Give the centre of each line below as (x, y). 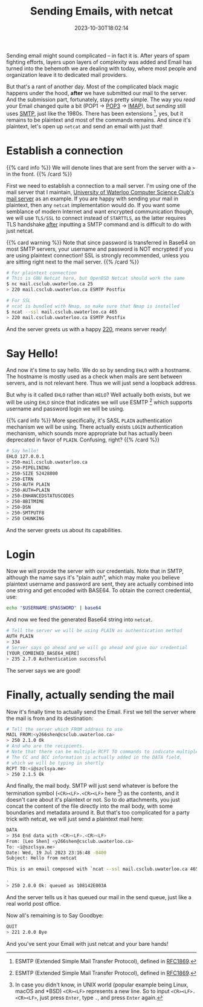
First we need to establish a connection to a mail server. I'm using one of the (101, 185)
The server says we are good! (43, 670)
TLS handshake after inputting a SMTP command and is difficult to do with (99, 224)
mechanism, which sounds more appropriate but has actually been (89, 434)
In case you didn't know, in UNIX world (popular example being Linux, (101, 985)
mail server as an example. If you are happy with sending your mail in (92, 199)
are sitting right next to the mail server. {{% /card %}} (73, 262)
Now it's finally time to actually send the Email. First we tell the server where (101, 712)
